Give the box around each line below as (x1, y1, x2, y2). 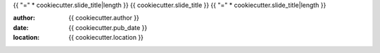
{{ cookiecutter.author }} (68, 14, 140, 22)
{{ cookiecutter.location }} (68, 33, 144, 42)
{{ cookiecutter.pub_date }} (68, 23, 148, 31)
